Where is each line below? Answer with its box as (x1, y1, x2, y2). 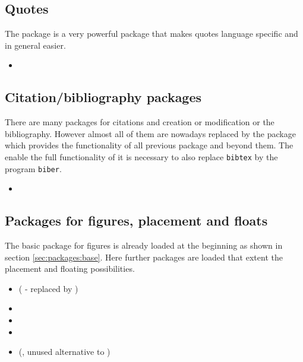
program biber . (5, 162, 62, 174)
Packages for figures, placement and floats (5, 211, 268, 230)
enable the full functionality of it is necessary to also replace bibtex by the (5, 150, 278, 163)
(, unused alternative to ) (18, 345, 111, 358)
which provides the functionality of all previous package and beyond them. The (5, 139, 293, 151)
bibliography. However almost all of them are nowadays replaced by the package (5, 127, 296, 139)
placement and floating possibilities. (5, 262, 135, 275)
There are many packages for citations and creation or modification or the (5, 116, 274, 128)
